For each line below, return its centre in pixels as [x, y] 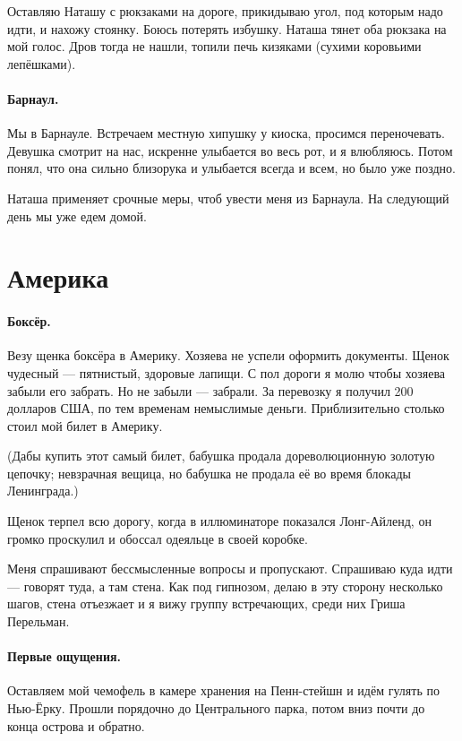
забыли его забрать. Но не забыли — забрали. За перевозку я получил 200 [210, 390]
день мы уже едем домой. [77, 215]
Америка [58, 277]
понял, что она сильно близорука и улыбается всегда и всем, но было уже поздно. [231, 168]
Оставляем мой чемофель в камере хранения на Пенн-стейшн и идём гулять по [223, 690]
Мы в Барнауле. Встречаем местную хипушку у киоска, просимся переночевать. [226, 133]
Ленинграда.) [43, 491]
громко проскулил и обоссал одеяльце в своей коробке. [158, 538]
